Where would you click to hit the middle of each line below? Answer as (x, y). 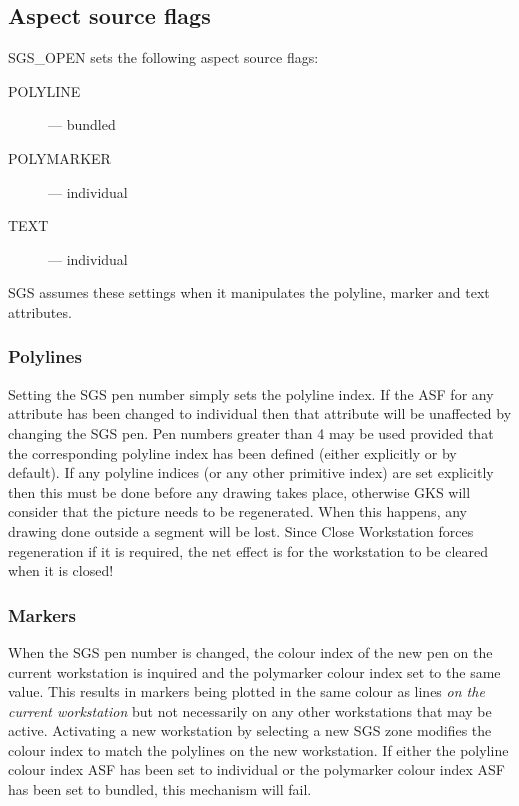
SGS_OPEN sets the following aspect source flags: (163, 57)
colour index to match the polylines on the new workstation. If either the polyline (258, 749)
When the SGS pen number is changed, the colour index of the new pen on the (250, 651)
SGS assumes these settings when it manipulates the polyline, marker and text (249, 292)
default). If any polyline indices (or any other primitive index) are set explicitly (251, 472)
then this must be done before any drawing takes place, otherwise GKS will (239, 491)
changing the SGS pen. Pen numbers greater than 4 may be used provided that (251, 432)
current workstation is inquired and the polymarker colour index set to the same (254, 671)
